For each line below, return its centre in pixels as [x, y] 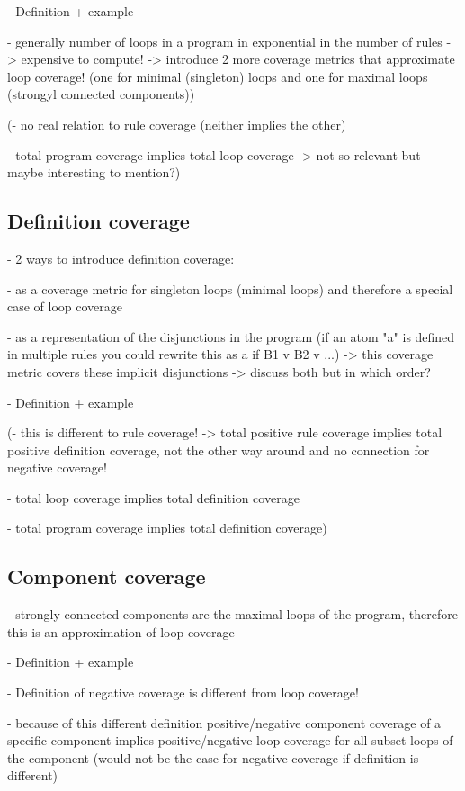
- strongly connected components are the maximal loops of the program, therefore [232, 614]
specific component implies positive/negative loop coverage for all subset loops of [230, 740]
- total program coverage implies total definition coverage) [167, 528]
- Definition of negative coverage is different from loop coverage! [183, 692]
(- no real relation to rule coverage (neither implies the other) [177, 124]
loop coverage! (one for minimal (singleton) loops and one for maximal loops [218, 76]
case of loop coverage [65, 306]
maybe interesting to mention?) [94, 172]
